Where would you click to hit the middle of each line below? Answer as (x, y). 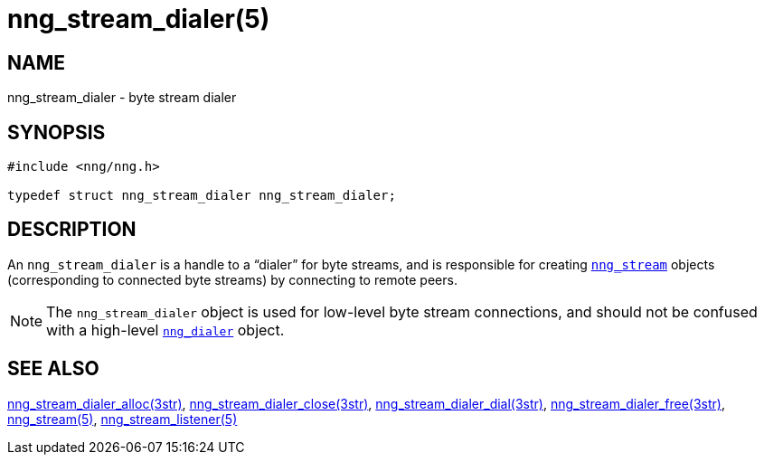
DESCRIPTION (72, 230)
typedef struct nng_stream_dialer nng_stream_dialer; (202, 196)
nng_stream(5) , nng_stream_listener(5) (123, 419)
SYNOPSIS (57, 132)
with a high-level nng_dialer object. (165, 330)
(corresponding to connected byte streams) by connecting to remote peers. (232, 279)
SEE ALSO (53, 369)
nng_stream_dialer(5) (139, 19)
